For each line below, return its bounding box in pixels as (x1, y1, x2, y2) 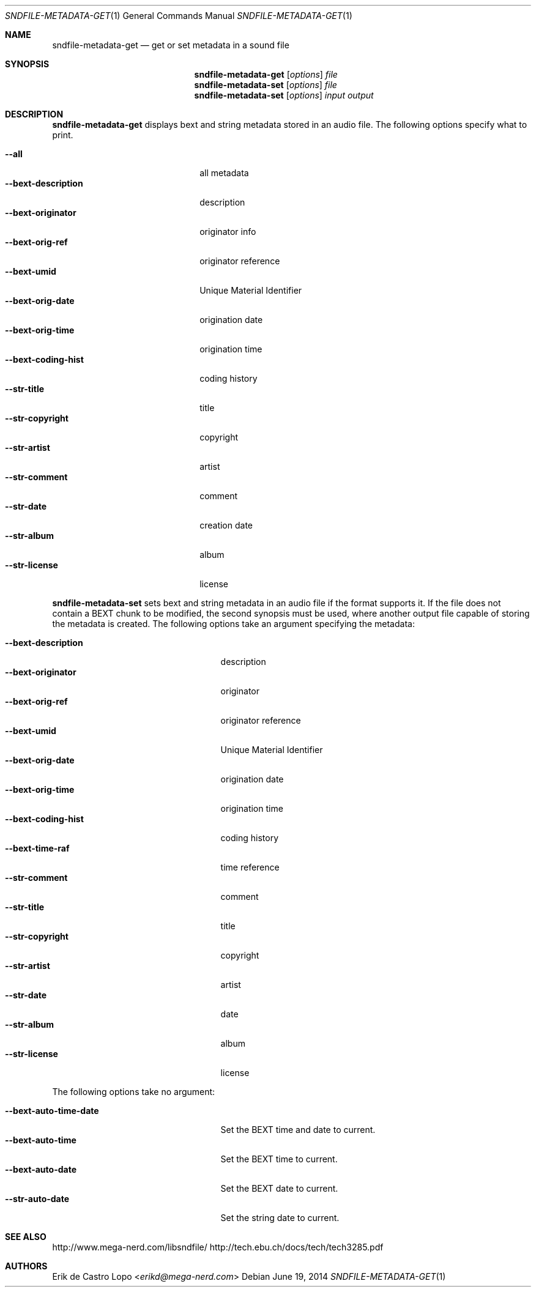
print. (52, 130, 73, 140)
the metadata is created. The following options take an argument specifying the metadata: (52, 618, 415, 629)
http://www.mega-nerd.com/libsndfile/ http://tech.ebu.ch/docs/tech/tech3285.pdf (52, 1242, 384, 1252)
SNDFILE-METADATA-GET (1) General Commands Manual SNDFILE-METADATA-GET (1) (5, 10, 352, 21)
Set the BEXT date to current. (220, 1183, 338, 1194)
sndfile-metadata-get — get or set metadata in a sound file (52, 40, 289, 50)
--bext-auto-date (5, 1164, 76, 1175)
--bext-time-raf (5, 843, 70, 853)
